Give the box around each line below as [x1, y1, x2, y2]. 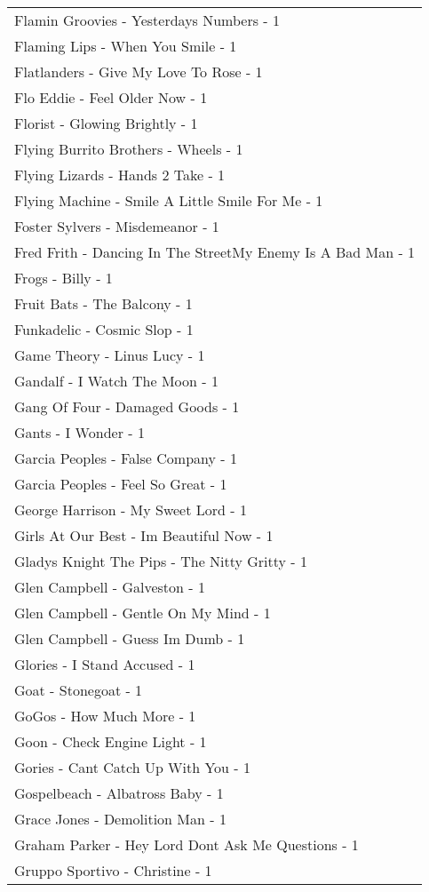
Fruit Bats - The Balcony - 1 [14, 293, 193, 314]
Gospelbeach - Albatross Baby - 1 [14, 783, 224, 803]
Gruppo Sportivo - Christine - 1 [14, 860, 212, 880]
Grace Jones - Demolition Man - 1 [14, 808, 226, 829]
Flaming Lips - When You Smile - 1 [14, 36, 237, 56]
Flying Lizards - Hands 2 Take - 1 [14, 164, 226, 185]
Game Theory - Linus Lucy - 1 [14, 345, 205, 365]
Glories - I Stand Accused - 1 [14, 654, 195, 674]
